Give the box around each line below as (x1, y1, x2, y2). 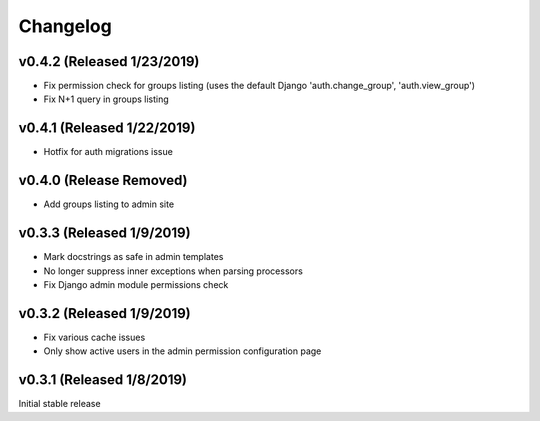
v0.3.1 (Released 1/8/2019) (18, 371, 187, 389)
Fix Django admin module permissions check (43, 278, 229, 290)
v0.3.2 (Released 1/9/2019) (18, 305, 192, 322)
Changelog (18, 15, 112, 37)
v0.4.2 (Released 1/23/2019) (18, 53, 200, 70)
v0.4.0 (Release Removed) (18, 172, 188, 189)
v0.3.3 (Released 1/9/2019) (18, 225, 191, 242)
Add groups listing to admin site (43, 198, 175, 210)
